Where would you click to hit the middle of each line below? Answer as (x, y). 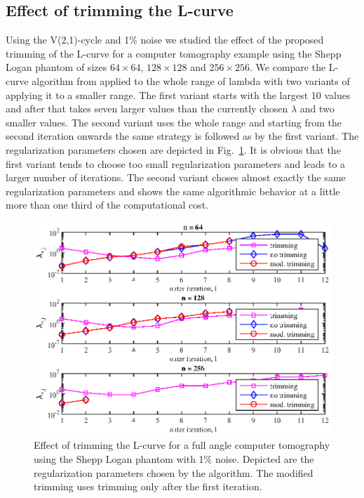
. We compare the (288, 67)
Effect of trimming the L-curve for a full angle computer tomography (182, 445)
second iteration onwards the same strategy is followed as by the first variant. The (182, 136)
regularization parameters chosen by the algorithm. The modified (174, 472)
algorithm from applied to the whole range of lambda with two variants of (191, 80)
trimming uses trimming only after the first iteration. (148, 486)
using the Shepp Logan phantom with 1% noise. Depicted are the (174, 459)
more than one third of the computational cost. (107, 205)
